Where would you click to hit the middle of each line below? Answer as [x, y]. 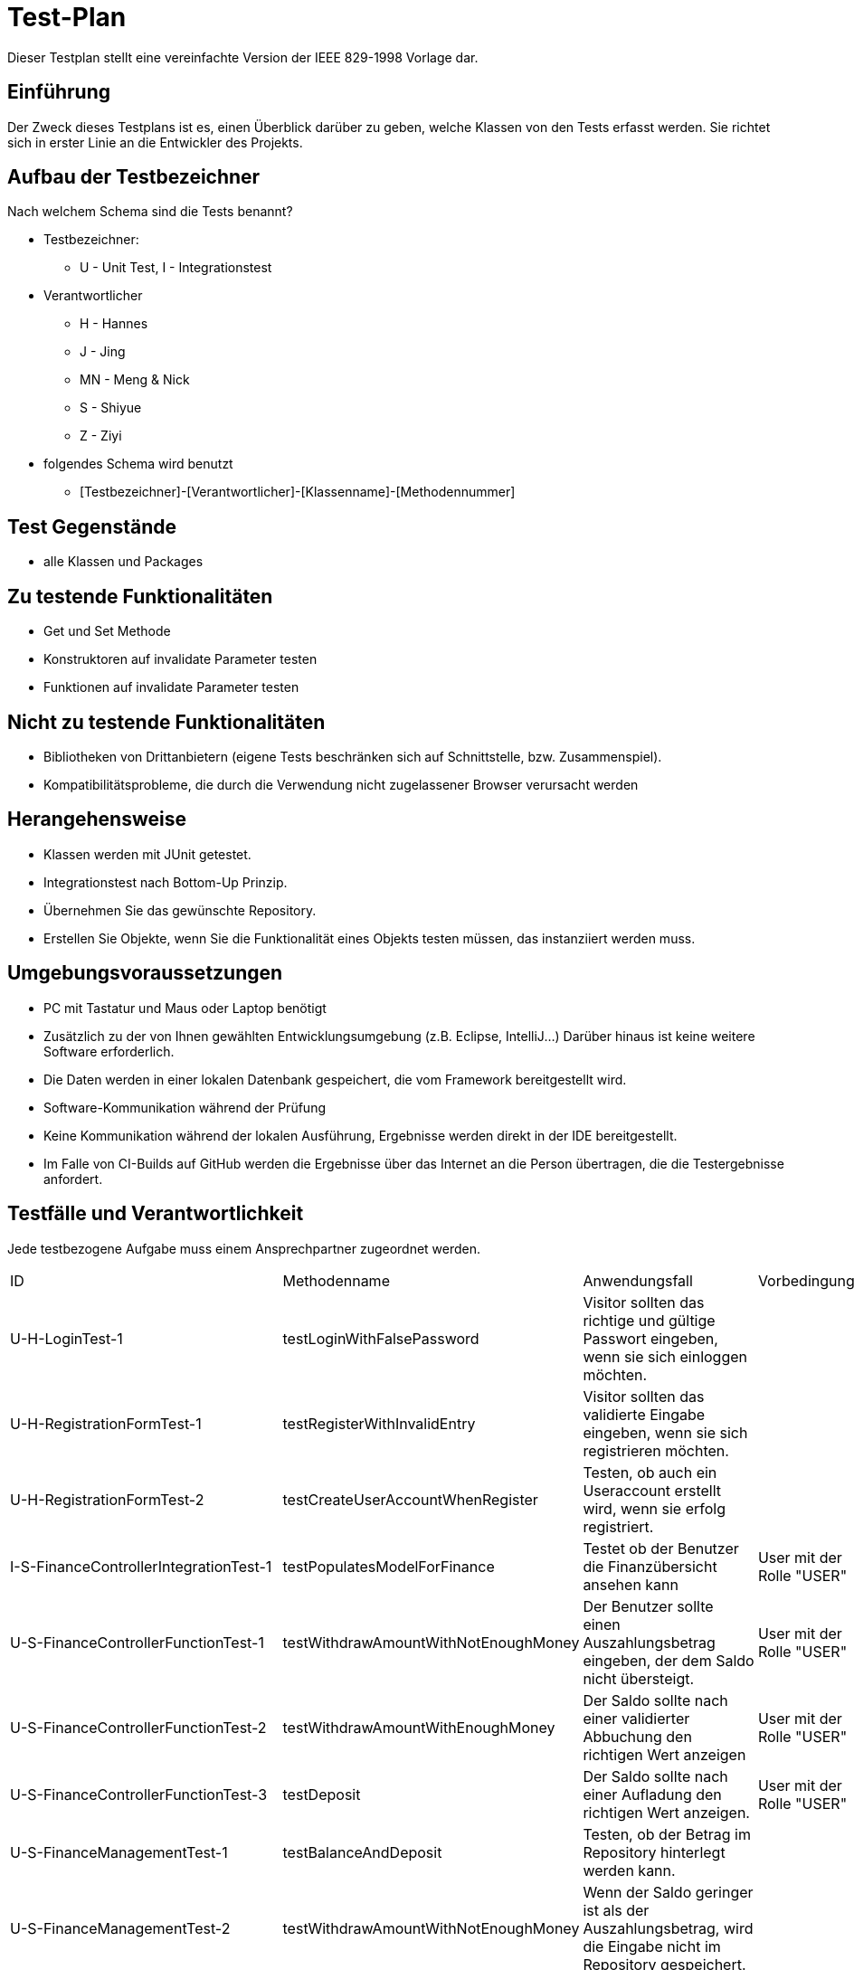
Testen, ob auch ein [650, 1472]
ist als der [616, 1910]
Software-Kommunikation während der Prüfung [185, 1107]
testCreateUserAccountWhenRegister [410, 1499]
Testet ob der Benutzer [661, 1548]
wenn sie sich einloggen [665, 1356]
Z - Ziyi [101, 436]
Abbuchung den [637, 1736]
